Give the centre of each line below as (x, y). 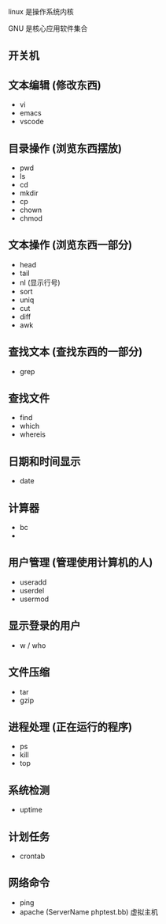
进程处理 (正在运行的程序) (70, 727)
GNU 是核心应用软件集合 (48, 28)
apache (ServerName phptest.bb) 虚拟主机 (89, 911)
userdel (32, 590)
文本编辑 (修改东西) (55, 85)
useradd (33, 582)
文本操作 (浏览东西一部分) (70, 245)
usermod (34, 599)
